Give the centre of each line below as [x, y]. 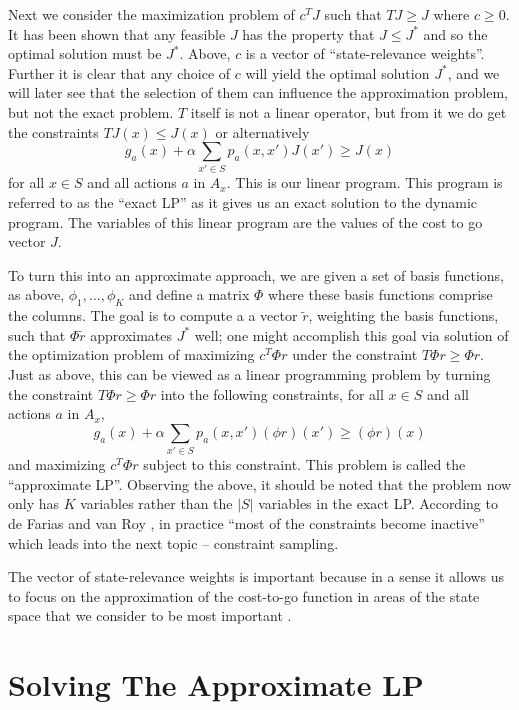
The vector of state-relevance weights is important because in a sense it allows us [256, 576]
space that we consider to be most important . [150, 615]
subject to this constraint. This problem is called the [304, 464]
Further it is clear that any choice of [119, 72]
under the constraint [355, 354]
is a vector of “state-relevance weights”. [365, 53]
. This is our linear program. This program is [364, 182]
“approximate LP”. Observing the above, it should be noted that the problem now [260, 483]
